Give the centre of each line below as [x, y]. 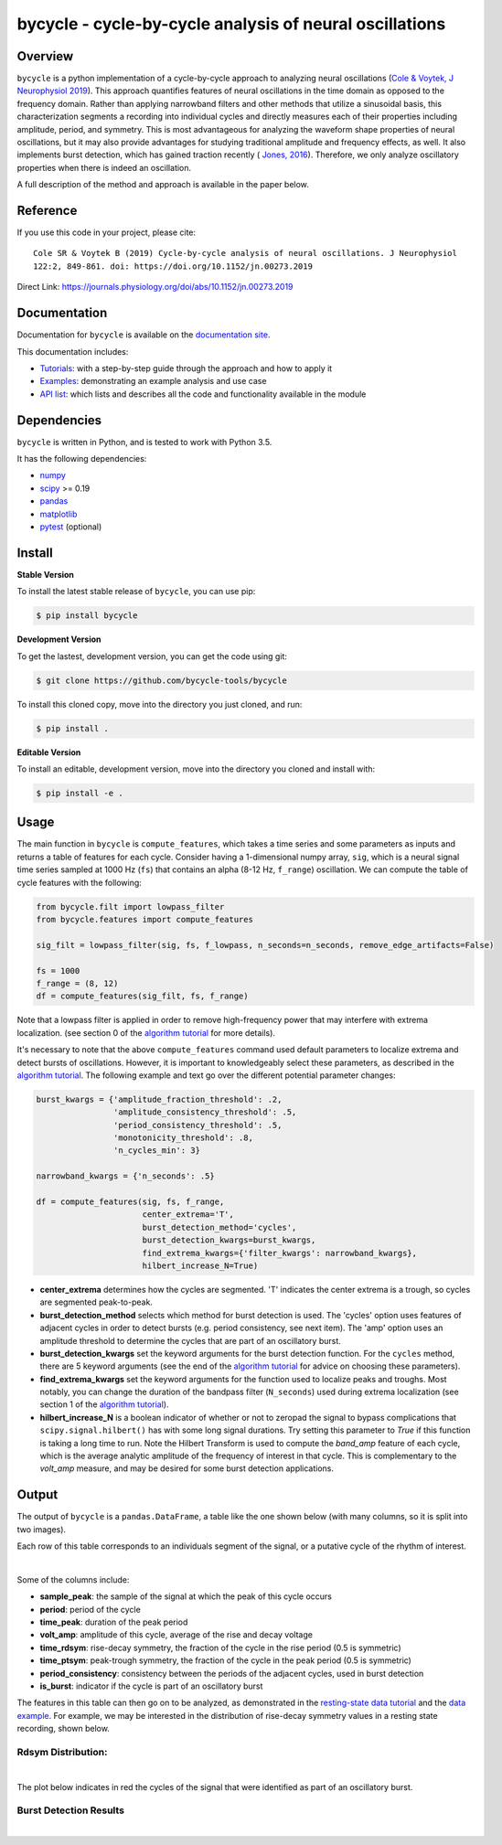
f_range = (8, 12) [77, 983]
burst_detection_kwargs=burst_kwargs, [229, 1240]
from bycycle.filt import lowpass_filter [130, 907]
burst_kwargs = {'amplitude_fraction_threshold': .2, [159, 1099]
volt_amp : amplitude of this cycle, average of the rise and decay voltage [176, 1635]
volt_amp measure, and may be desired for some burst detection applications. [187, 1468]
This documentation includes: [73, 351]
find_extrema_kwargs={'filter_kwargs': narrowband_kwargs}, [280, 1253]
